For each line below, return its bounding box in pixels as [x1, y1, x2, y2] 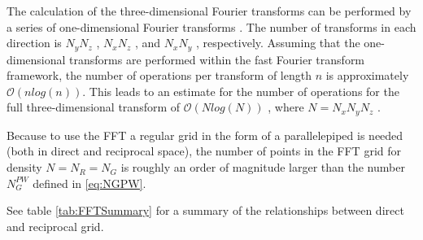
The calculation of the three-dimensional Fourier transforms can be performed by [7, 2, 412, 19]
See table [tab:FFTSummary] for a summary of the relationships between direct [7, 202, 404, 219]
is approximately [325, 67, 409, 84]
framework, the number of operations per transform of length [7, 67, 312, 84]
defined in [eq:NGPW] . [33, 174, 146, 191]
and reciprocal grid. [7, 217, 104, 234]
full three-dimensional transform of [7, 98, 181, 116]
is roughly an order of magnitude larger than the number [120, 159, 405, 176]
